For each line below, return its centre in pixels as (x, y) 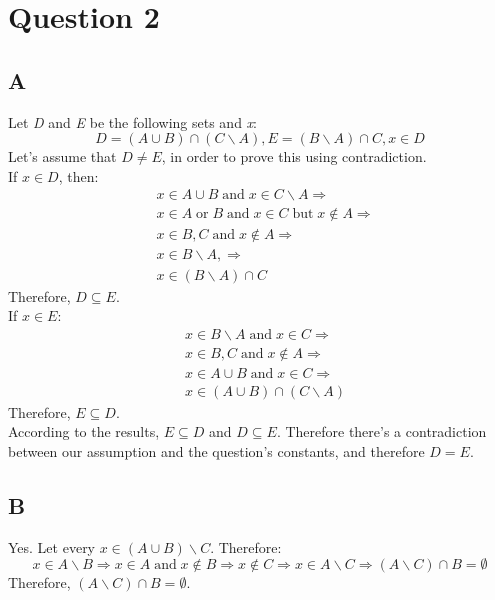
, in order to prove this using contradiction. (294, 156)
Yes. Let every (52, 546)
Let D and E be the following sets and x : (133, 121)
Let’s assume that (62, 156)
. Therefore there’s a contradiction (381, 431)
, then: (78, 175)
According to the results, (84, 431)
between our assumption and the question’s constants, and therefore (216, 451)
